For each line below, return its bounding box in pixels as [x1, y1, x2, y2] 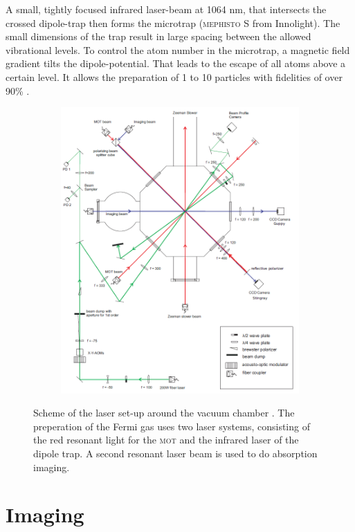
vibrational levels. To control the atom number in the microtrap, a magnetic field [6, 42, 350, 57]
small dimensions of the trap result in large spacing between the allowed [6, 29, 311, 44]
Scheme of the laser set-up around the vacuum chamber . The [33, 405, 295, 420]
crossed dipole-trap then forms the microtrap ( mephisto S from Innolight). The [6, 15, 340, 30]
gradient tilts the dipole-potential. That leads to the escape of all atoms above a [6, 56, 346, 71]
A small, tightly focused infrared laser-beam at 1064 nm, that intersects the [6, 2, 327, 16]
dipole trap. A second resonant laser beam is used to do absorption [33, 446, 318, 461]
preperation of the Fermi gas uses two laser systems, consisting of [33, 419, 310, 433]
